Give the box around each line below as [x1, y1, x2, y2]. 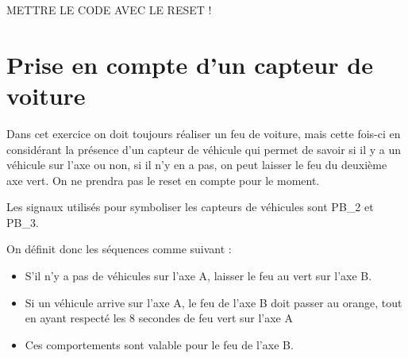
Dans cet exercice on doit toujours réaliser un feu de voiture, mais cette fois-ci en [6, 125, 401, 141]
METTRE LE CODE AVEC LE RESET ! [6, 2, 212, 17]
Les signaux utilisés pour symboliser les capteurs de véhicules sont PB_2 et [6, 198, 374, 215]
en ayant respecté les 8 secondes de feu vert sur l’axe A [25, 310, 293, 326]
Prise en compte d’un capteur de [6, 48, 373, 80]
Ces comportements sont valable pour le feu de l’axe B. [25, 336, 294, 352]
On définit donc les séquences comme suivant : [6, 241, 232, 257]
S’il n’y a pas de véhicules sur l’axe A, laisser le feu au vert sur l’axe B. [25, 268, 372, 284]
